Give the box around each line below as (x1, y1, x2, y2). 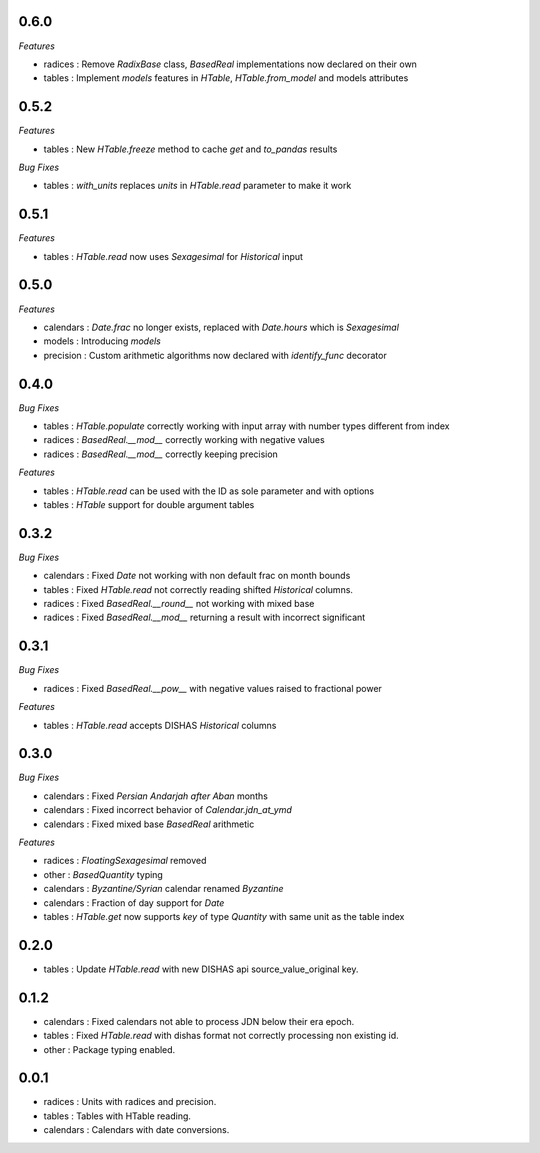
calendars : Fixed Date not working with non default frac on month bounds (43, 570, 351, 582)
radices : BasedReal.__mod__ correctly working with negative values (43, 434, 325, 446)
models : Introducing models (43, 335, 162, 347)
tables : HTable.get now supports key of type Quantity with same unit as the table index (43, 910, 405, 922)
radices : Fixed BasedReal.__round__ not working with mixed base (43, 598, 315, 610)
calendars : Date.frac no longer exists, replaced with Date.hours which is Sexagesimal (43, 321, 400, 333)
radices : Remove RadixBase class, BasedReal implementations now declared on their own (43, 58, 417, 70)
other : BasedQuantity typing (43, 868, 164, 880)
